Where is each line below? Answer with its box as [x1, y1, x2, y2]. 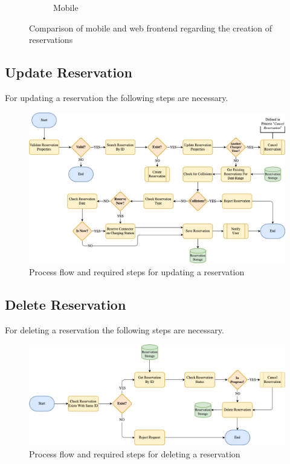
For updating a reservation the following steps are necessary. [5, 91, 228, 103]
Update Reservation [5, 63, 132, 82]
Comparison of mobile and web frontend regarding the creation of [29, 21, 272, 34]
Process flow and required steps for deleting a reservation [29, 447, 240, 460]
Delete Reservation [5, 295, 126, 313]
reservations [29, 33, 73, 46]
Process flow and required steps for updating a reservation [29, 265, 245, 278]
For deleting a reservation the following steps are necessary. [5, 323, 224, 336]
